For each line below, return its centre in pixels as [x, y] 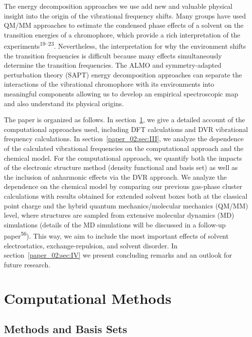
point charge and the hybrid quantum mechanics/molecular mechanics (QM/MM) [126, 205]
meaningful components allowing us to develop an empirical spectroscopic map [121, 94]
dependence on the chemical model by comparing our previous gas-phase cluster [123, 186]
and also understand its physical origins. [64, 103]
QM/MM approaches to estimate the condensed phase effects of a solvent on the [124, 25]
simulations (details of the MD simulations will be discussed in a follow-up [115, 224]
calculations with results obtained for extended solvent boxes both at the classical [126, 196]
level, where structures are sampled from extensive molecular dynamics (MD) [119, 215]
